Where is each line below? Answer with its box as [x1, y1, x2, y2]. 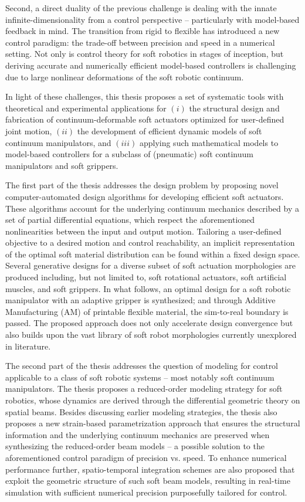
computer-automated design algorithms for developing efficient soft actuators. [5, 190, 284, 202]
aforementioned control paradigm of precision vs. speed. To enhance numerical [5, 451, 287, 463]
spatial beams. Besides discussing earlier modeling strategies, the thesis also [5, 405, 277, 418]
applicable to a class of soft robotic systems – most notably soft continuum [5, 371, 274, 383]
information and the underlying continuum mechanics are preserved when [5, 428, 270, 440]
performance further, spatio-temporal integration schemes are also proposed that [5, 463, 295, 475]
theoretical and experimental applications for [5, 101, 167, 114]
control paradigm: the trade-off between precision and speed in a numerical [5, 36, 275, 48]
